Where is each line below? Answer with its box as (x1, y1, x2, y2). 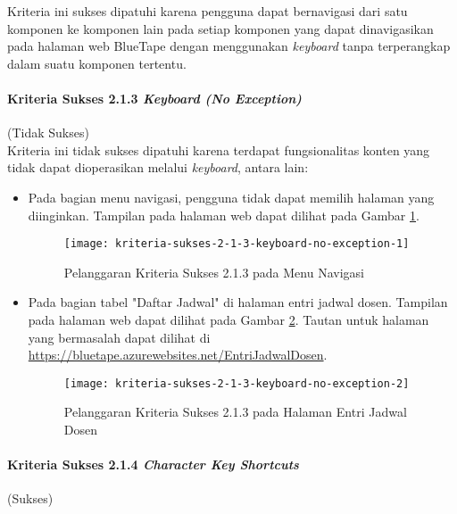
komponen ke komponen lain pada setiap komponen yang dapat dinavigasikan (7, 19, 434, 37)
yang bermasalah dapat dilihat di (28, 327, 211, 346)
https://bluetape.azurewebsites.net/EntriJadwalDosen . (28, 345, 328, 364)
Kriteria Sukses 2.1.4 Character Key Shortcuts (7, 455, 299, 474)
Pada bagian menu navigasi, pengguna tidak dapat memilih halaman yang (28, 187, 435, 206)
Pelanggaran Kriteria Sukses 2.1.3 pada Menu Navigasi (63, 262, 364, 281)
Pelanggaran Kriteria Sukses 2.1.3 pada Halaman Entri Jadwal (63, 402, 407, 421)
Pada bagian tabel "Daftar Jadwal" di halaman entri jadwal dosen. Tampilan (28, 293, 448, 311)
